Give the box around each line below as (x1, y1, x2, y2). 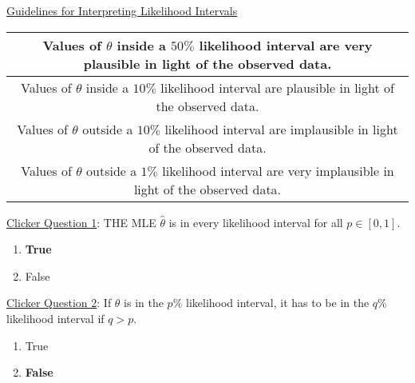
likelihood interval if (6, 309, 105, 326)
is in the (124, 294, 164, 311)
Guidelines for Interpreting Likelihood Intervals (6, 2, 238, 18)
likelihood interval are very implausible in (162, 161, 394, 180)
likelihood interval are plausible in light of (160, 78, 394, 97)
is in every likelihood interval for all (168, 213, 343, 230)
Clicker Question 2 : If (6, 294, 112, 311)
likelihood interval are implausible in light (164, 119, 398, 138)
